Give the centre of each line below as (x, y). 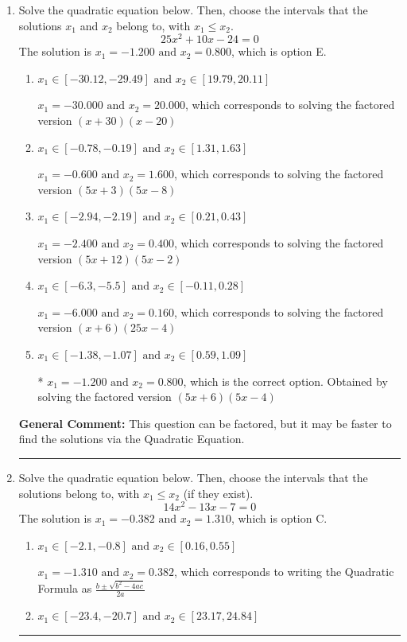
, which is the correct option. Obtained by (285, 381)
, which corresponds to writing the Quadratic (284, 572)
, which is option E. (279, 51)
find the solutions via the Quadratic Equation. (132, 439)
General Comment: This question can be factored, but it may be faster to (205, 423)
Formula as (65, 588)
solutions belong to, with (79, 493)
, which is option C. (279, 518)
